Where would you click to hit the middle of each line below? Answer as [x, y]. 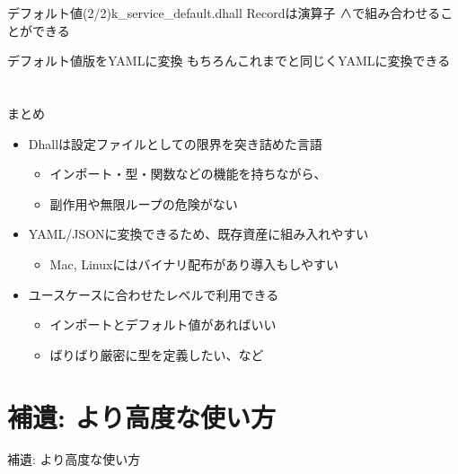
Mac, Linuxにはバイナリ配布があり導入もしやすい [194, 263]
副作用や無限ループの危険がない [144, 203]
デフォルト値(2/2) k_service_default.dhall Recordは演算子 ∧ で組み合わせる [224, 13]
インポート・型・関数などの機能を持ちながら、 [188, 174]
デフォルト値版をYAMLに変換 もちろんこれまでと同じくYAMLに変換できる [229, 61]
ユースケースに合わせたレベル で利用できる [154, 294]
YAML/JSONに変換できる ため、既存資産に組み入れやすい [198, 234]
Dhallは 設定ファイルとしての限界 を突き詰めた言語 [175, 143]
